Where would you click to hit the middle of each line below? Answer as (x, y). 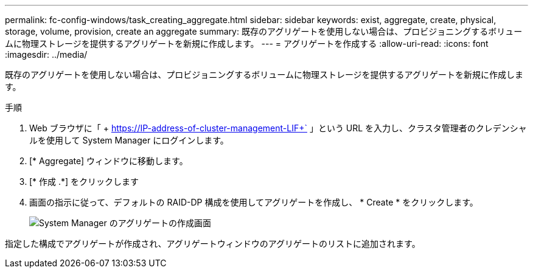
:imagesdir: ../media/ (46, 54)
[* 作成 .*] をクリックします (84, 181)
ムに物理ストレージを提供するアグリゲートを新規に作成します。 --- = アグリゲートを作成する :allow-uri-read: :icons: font (247, 43)
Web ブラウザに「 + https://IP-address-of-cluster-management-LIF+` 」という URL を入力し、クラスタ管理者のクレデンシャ (278, 128)
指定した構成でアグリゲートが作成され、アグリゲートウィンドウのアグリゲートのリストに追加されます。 (213, 244)
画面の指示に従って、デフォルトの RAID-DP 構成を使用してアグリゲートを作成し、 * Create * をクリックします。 (254, 202)
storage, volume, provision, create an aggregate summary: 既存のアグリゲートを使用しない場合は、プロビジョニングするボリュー (264, 31)
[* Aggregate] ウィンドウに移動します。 (109, 161)
